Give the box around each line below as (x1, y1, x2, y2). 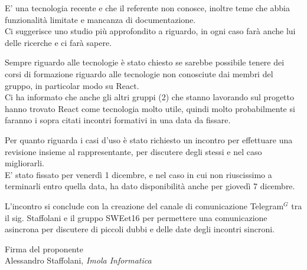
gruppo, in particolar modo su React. (5, 79, 139, 91)
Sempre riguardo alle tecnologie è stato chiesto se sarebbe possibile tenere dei (5, 56, 285, 68)
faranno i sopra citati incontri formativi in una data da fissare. (5, 114, 231, 126)
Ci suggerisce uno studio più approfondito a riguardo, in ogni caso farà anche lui (5, 25, 296, 37)
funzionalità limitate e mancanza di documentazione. (5, 13, 196, 25)
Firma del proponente (5, 242, 83, 255)
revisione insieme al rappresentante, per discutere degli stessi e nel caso (5, 145, 262, 157)
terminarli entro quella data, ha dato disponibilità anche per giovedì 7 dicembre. (5, 180, 295, 192)
